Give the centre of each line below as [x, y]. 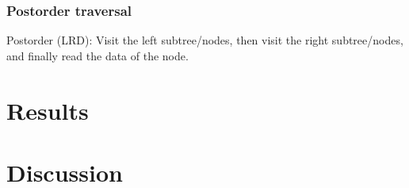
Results [48, 110]
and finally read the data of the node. [97, 55]
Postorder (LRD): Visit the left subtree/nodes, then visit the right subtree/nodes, [205, 40]
